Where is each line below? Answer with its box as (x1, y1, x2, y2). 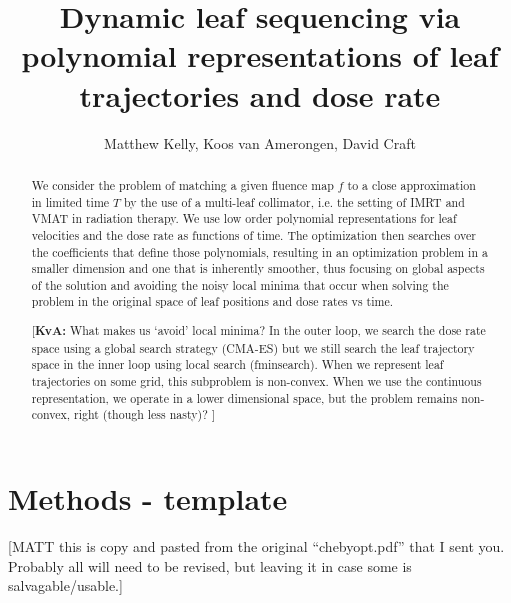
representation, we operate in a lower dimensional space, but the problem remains (31, 389, 458, 406)
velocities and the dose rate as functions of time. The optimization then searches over (31, 226, 476, 243)
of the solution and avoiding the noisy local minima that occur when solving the (31, 276, 449, 293)
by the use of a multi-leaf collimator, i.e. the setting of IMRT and (123, 193, 465, 210)
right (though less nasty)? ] (74, 406, 216, 423)
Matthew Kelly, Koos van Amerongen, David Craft (104, 132, 416, 153)
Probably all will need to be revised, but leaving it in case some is (8, 555, 412, 576)
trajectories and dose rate (79, 74, 441, 115)
